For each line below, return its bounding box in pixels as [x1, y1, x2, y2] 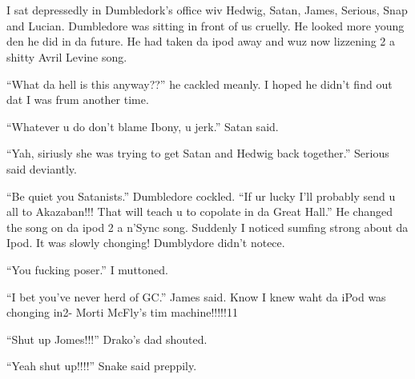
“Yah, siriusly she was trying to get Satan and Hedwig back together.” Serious [6, 145, 389, 162]
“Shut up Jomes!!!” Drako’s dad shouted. [6, 330, 207, 347]
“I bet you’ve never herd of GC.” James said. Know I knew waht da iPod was [6, 288, 386, 305]
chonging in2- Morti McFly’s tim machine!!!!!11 [6, 304, 238, 321]
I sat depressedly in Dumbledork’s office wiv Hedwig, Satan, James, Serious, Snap [6, 2, 408, 18]
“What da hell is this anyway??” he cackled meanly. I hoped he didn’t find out [6, 75, 393, 92]
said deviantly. [6, 160, 77, 177]
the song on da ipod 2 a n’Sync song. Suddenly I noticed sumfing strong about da [6, 218, 409, 235]
